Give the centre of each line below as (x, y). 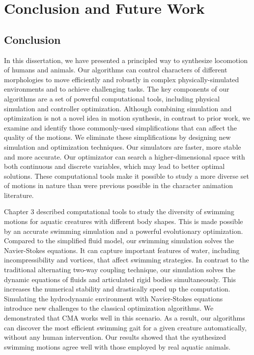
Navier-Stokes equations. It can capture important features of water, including (122, 250)
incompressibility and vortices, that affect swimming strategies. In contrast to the (127, 260)
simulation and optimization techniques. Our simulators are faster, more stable (123, 146)
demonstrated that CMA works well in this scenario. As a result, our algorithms (125, 318)
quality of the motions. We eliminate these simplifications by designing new (117, 137)
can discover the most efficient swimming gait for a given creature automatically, (125, 327)
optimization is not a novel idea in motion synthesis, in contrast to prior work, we (127, 118)
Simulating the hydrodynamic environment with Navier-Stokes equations (113, 298)
